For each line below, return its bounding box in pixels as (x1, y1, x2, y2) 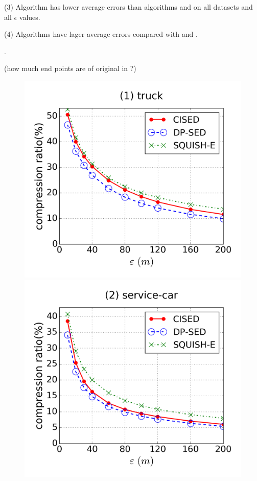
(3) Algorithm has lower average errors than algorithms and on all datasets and (4, 2, 253, 12)
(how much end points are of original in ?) (4, 63, 136, 74)
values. (19, 11, 40, 22)
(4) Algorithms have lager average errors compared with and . (4, 29, 198, 39)
